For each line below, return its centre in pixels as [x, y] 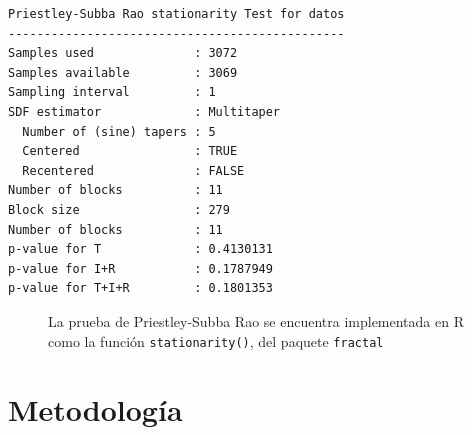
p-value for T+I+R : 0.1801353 [140, 288]
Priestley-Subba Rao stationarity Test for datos [176, 14]
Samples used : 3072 [123, 53]
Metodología [95, 409]
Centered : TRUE [130, 151]
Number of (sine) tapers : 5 [119, 131]
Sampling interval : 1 [112, 92]
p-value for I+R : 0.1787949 [140, 268]
